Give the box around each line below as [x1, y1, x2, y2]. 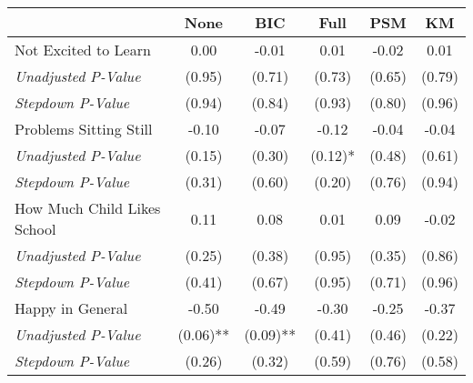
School [15, 218, 56, 239]
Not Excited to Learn [15, 39, 151, 60]
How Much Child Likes [15, 197, 161, 218]
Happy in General [15, 297, 128, 318]
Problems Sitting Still [15, 118, 153, 139]
